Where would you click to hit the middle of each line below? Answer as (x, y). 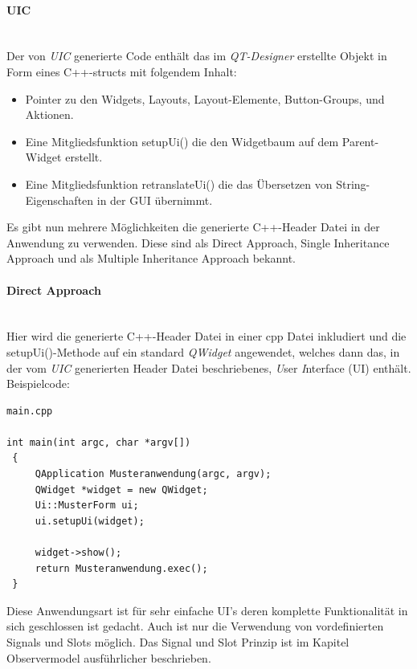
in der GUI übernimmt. (155, 200)
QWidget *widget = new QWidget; (121, 490)
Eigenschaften (59, 200)
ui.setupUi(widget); (90, 521)
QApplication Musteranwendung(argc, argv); (153, 474)
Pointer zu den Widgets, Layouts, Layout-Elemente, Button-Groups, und (205, 98)
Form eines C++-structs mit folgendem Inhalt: (122, 71)
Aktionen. (49, 114)
